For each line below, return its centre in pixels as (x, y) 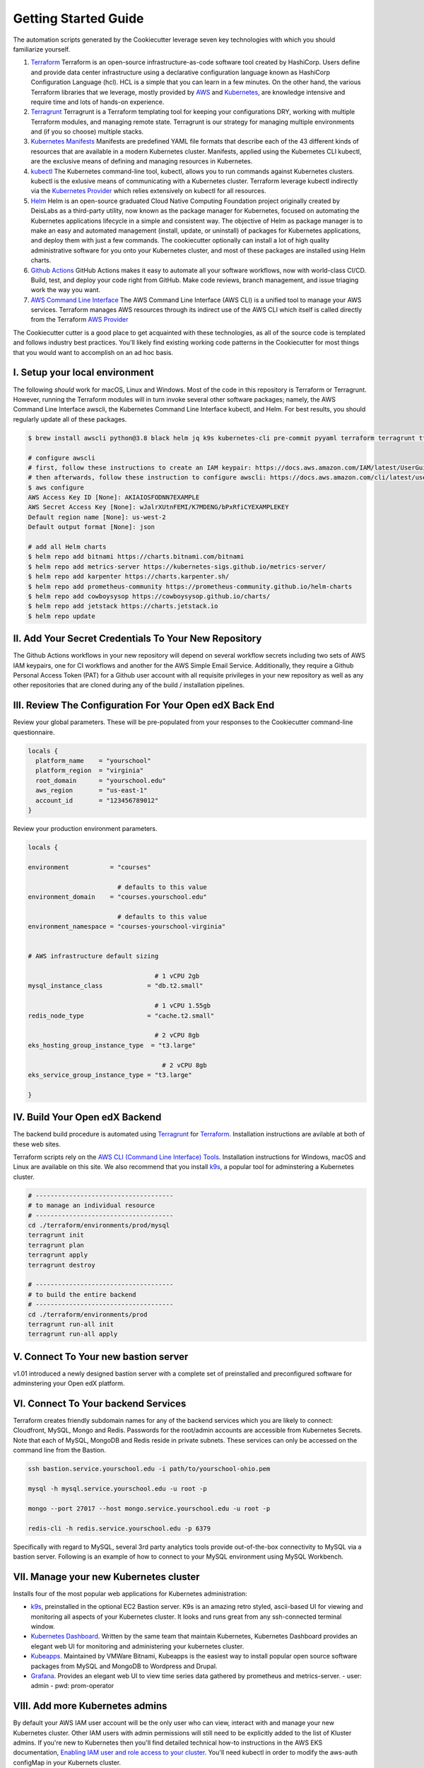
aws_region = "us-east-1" (92, 791)
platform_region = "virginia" (90, 770)
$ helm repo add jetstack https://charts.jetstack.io (123, 606)
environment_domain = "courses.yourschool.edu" (118, 897)
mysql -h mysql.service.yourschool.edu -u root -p (118, 1489)
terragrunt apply (58, 1255)
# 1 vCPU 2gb (177, 976)
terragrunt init (56, 1235)
